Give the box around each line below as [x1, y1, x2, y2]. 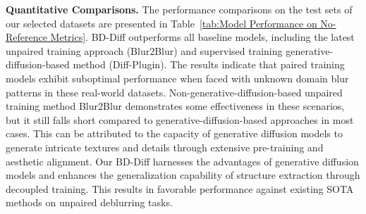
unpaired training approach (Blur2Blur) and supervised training [6, 43, 283, 58]
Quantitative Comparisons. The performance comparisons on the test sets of [6, 2, 353, 16]
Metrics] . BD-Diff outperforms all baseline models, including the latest [50, 30, 355, 44]
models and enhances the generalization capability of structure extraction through [6, 168, 360, 182]
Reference [6, 30, 47, 44]
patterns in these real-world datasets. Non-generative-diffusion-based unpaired [6, 84, 343, 99]
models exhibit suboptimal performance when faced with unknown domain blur [6, 70, 349, 85]
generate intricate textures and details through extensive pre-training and [6, 139, 324, 154]
